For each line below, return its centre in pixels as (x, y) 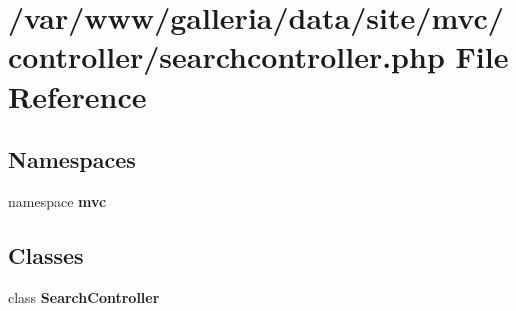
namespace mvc (57, 200)
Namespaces (72, 159)
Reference (77, 95)
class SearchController (84, 296)
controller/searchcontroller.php (226, 56)
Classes (46, 254)
